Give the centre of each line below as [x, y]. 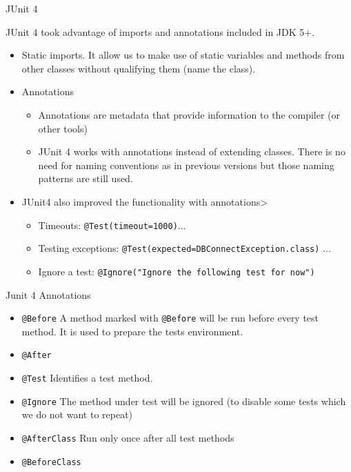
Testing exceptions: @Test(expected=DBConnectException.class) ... [184, 248]
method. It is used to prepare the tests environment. [132, 331]
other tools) [63, 128]
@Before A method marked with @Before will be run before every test [170, 318]
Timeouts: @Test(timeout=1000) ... [112, 225]
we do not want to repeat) [77, 414]
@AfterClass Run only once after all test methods [128, 437]
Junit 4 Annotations [48, 294]
